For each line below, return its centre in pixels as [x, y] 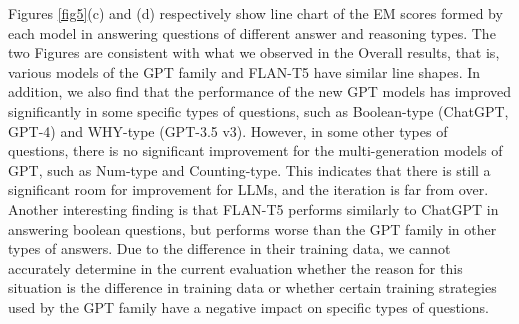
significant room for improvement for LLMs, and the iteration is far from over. [248, 189]
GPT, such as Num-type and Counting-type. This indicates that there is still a [249, 169]
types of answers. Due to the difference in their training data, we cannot [229, 248]
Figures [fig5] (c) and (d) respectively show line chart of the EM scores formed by [255, 13]
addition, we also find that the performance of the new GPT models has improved [260, 91]
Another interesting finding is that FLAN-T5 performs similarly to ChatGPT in [253, 208]
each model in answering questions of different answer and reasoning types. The [252, 32]
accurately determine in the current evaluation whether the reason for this [235, 267]
